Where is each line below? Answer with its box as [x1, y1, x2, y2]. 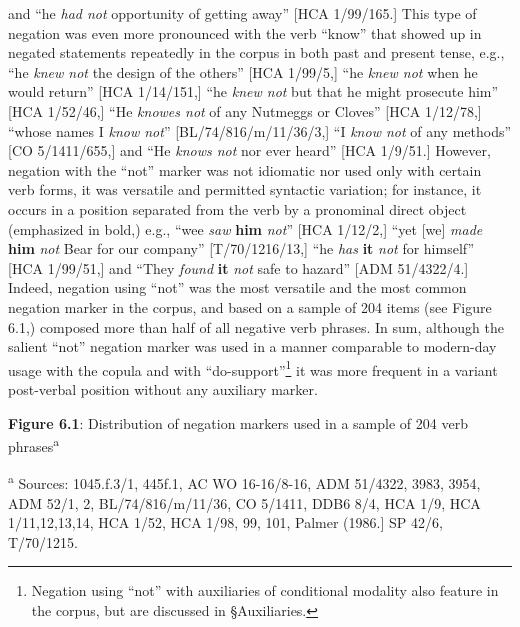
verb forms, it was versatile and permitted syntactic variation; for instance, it [8, 179, 482, 200]
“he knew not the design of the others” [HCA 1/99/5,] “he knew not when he [8, 61, 478, 82]
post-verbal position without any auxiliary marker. [8, 378, 318, 399]
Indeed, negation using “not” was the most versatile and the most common [8, 277, 467, 298]
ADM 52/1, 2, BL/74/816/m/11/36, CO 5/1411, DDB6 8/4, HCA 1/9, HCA [8, 492, 481, 513]
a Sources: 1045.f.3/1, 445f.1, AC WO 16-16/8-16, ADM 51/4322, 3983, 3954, [8, 470, 481, 494]
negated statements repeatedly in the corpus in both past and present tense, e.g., [8, 42, 505, 63]
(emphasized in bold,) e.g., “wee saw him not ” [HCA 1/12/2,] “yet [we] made [8, 218, 483, 239]
